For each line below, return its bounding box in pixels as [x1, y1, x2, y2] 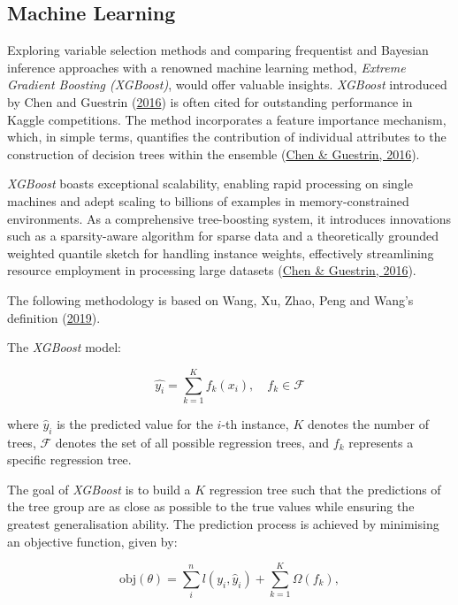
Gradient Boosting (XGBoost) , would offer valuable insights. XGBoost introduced [7, 75, 447, 94]
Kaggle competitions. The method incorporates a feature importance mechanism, [7, 110, 447, 128]
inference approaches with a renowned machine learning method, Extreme [7, 57, 406, 76]
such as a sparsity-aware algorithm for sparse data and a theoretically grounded [7, 226, 439, 245]
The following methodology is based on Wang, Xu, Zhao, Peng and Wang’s [7, 290, 414, 309]
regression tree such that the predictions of [209, 479, 441, 498]
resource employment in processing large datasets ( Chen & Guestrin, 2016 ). [7, 261, 416, 280]
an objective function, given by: [7, 532, 178, 550]
